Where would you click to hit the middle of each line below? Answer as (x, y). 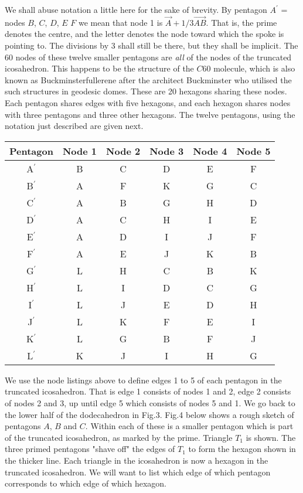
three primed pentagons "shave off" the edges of (90, 449)
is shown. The (271, 437)
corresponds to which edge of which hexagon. (86, 483)
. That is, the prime (241, 22)
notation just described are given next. (74, 126)
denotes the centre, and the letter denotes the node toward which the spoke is (144, 34)
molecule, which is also (254, 68)
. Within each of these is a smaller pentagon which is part (189, 426)
